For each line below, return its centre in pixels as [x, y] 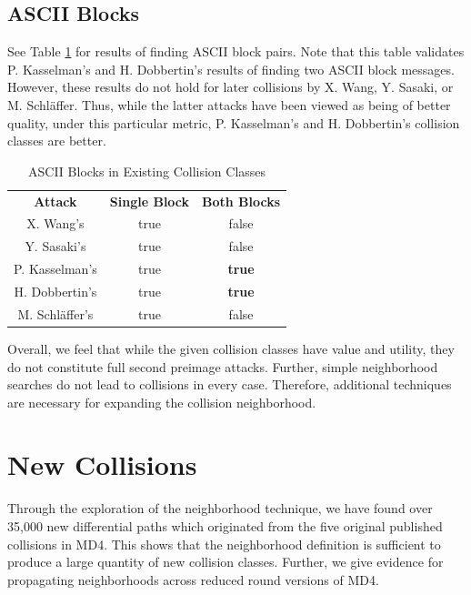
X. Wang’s [55, 223]
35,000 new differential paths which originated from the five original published [225, 526]
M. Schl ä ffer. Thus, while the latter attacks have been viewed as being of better [229, 104]
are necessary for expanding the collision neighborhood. [162, 402]
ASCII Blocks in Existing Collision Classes [147, 171]
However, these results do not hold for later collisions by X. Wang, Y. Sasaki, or [230, 87]
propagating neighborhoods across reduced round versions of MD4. [193, 579]
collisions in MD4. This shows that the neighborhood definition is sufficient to [224, 544]
